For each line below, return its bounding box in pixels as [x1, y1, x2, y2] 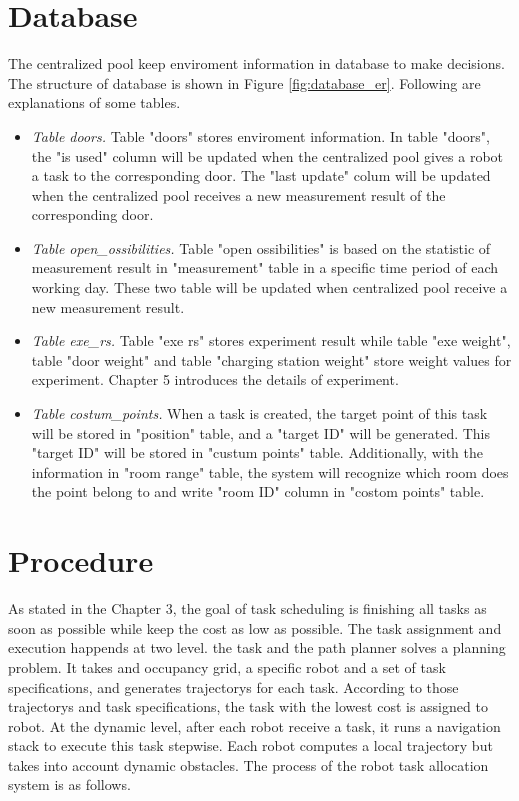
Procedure [8, 540, 154, 581]
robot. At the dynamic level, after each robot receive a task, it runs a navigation [8, 715, 501, 736]
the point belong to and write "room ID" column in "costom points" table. [31, 481, 485, 502]
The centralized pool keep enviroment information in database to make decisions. [8, 53, 505, 74]
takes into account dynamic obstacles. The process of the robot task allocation [8, 754, 489, 775]
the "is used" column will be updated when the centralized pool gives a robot [31, 145, 504, 166]
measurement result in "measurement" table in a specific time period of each [31, 257, 499, 278]
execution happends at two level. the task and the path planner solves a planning [8, 637, 506, 658]
